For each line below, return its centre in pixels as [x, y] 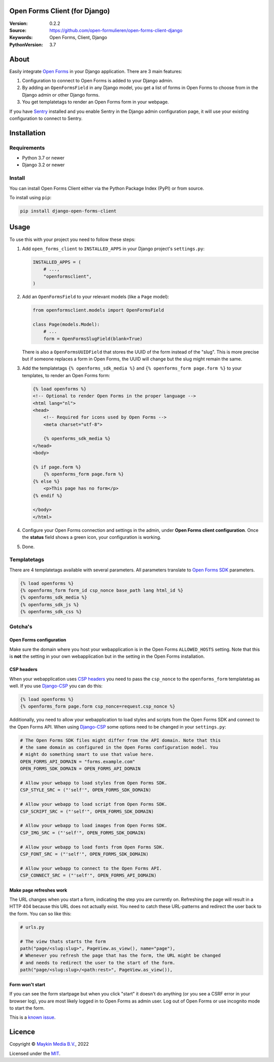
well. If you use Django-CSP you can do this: [56, 686]
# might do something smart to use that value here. [87, 754]
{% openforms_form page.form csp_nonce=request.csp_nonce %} [98, 706]
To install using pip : [30, 198]
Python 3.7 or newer [43, 158]
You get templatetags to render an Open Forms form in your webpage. [96, 102]
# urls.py [32, 927]
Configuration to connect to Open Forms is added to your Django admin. [98, 80]
